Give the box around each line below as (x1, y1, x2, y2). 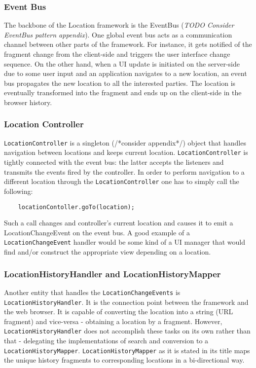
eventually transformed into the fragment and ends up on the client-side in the (4, 87, 242, 98)
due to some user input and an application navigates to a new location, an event (4, 68, 247, 78)
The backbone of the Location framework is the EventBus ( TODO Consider (4, 20, 234, 30)
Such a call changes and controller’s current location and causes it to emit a (4, 218, 233, 228)
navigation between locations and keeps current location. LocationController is (4, 147, 248, 157)
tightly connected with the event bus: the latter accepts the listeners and (4, 157, 224, 167)
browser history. (4, 97, 52, 107)
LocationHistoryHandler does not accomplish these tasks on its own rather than (4, 326, 251, 336)
